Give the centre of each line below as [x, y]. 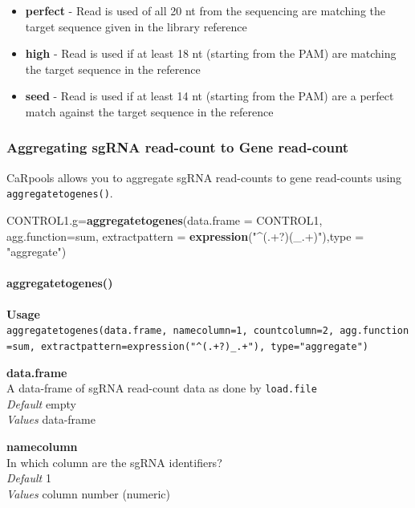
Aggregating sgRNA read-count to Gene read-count [178, 147]
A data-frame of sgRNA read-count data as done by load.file [162, 388]
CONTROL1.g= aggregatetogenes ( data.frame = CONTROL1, [165, 220]
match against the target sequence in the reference [149, 111]
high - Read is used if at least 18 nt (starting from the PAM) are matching [211, 53]
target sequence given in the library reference [136, 26]
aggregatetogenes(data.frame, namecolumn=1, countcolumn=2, [171, 331]
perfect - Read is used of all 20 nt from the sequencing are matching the [205, 10]
